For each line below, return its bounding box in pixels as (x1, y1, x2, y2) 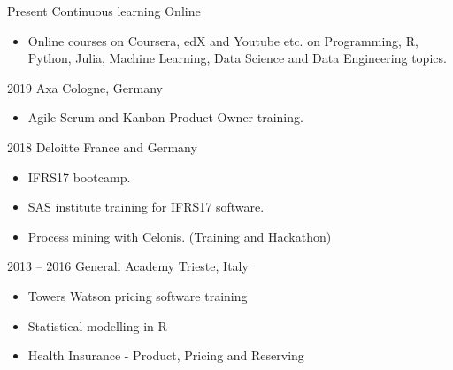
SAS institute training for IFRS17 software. (27, 197, 265, 216)
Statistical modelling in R (27, 316, 167, 335)
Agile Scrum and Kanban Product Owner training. (27, 108, 303, 127)
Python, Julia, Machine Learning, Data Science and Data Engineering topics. (27, 49, 447, 67)
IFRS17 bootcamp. (27, 167, 131, 186)
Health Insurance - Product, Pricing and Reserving (27, 346, 304, 365)
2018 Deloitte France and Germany (7, 137, 197, 156)
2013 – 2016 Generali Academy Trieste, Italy (7, 257, 249, 275)
